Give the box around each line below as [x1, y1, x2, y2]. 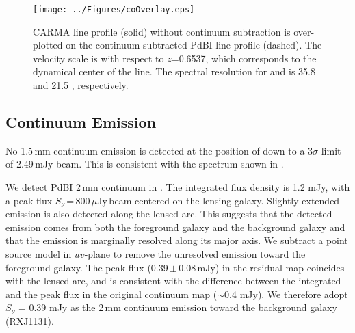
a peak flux [5, 193, 53, 207]
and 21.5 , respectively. [33, 78, 129, 92]
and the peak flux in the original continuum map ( [5, 287, 218, 301]
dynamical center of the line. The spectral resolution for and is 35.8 [33, 64, 315, 79]
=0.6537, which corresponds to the [171, 51, 317, 65]
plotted [33, 38, 63, 52]
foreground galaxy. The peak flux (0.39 [5, 260, 168, 274]
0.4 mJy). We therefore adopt [224, 287, 348, 301]
